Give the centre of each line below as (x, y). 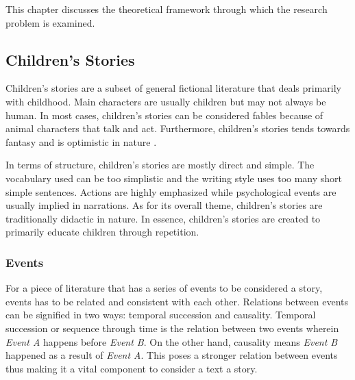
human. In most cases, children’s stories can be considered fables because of (164, 115)
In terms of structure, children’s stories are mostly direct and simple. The (160, 165)
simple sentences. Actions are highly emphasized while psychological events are (171, 191)
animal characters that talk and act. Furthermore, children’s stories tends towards (178, 128)
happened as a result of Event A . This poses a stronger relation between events (172, 355)
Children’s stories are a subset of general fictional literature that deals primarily (174, 88)
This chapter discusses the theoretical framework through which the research (167, 9)
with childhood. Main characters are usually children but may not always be (166, 101)
